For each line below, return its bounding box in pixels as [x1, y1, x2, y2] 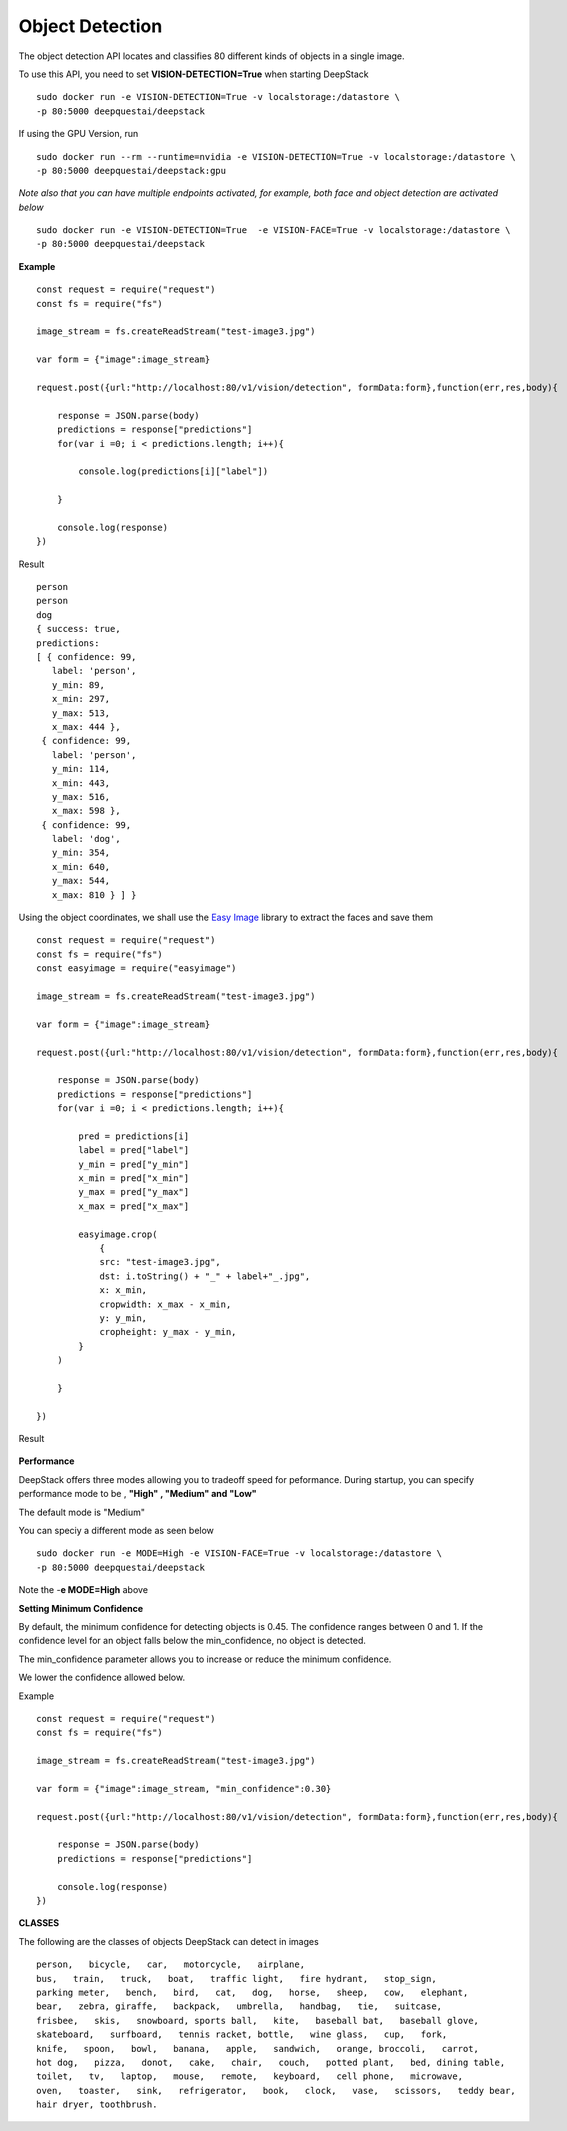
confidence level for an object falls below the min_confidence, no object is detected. [18, 1635, 367, 1647]
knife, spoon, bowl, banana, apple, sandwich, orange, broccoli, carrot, [36, 2043, 480, 2054]
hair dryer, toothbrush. [36, 2099, 158, 2110]
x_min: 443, [51, 777, 111, 789]
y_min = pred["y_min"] [78, 1158, 190, 1170]
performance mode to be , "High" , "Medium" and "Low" [18, 1488, 257, 1500]
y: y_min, [99, 1312, 148, 1324]
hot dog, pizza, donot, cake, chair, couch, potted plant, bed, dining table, [36, 2056, 506, 2068]
